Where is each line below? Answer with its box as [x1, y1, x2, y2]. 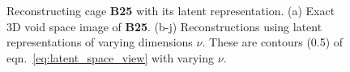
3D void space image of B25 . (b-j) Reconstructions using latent [6, 18, 322, 34]
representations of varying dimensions [6, 34, 193, 50]
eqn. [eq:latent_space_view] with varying [6, 49, 215, 66]
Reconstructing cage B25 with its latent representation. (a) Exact [6, 2, 335, 18]
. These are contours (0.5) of [202, 34, 344, 50]
